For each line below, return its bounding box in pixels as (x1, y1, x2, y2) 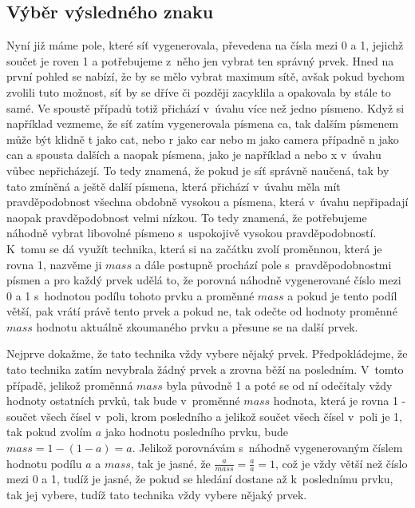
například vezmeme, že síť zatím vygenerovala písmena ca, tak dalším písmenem (6, 115, 399, 132)
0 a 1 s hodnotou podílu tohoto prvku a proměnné (6, 287, 255, 304)
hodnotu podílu (6, 454, 82, 471)
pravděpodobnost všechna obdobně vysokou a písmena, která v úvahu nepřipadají (6, 193, 409, 210)
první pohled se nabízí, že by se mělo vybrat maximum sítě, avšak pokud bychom (6, 68, 405, 85)
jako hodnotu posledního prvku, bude (105, 423, 288, 440)
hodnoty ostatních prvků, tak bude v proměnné (6, 392, 240, 409)
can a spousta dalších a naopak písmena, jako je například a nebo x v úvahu (6, 146, 381, 163)
